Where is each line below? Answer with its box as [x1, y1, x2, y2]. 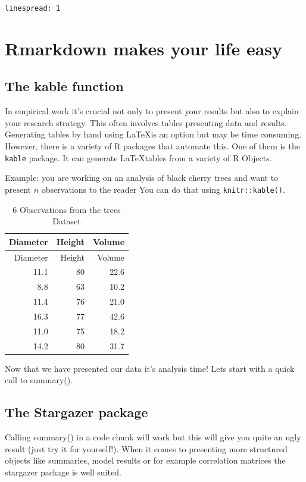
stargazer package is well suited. [5, 465, 121, 478]
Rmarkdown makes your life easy [5, 36, 283, 60]
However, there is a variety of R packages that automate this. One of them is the [5, 140, 300, 152]
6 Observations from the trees [13, 203, 121, 215]
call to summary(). [5, 374, 73, 386]
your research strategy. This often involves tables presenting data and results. [5, 116, 287, 129]
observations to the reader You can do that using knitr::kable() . [41, 183, 285, 195]
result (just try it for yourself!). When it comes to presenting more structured [5, 442, 288, 455]
